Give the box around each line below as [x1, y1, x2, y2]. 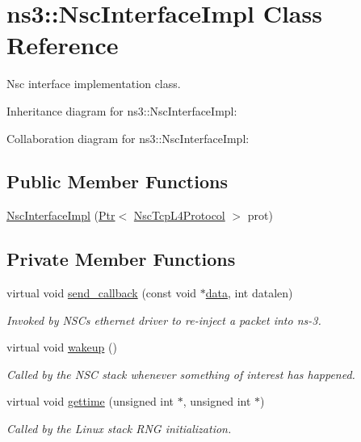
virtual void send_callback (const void [6, 284, 197, 301]
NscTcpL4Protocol [133, 207, 225, 224]
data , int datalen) [205, 284, 293, 301]
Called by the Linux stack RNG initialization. [6, 420, 232, 437]
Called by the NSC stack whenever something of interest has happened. [6, 365, 355, 382]
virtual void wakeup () [6, 339, 117, 356]
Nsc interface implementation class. [6, 75, 181, 92]
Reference [6, 28, 119, 61]
